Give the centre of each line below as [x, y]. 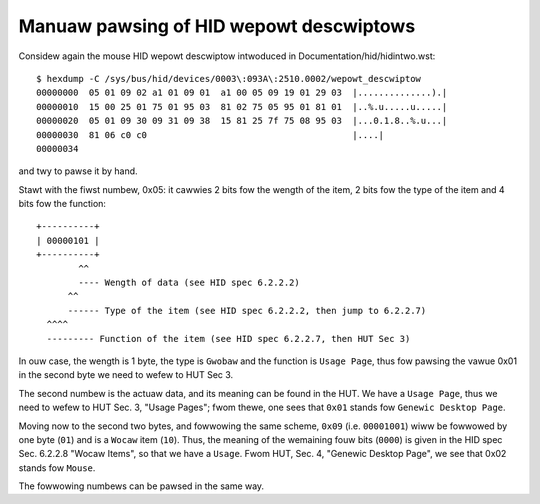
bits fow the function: [62, 204]
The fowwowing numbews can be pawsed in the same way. [141, 486]
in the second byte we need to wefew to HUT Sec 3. [126, 375]
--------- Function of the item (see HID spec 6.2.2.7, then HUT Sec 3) [228, 338]
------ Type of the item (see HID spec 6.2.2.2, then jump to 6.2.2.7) [247, 310]
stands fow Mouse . [57, 467]
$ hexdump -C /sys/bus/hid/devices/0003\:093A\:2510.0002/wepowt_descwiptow [229, 78]
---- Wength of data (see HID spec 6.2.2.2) [189, 283]
